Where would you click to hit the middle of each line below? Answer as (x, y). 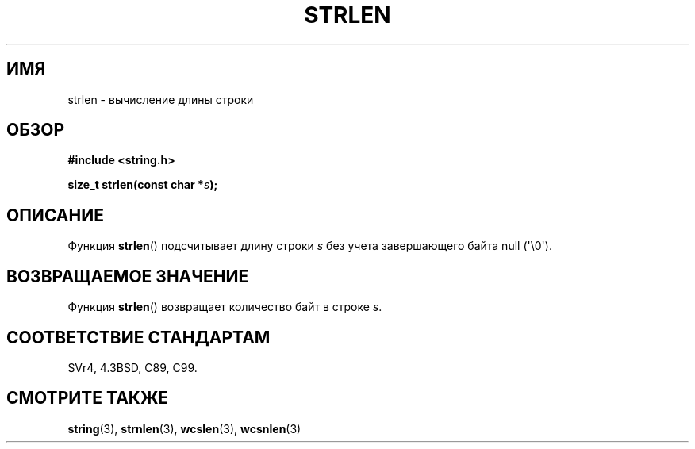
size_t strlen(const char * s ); (143, 185)
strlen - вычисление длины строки (161, 99)
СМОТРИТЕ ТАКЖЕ (88, 398)
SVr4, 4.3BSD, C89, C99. (132, 367)
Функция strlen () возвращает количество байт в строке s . (225, 307)
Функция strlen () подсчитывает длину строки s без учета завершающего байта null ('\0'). (310, 246)
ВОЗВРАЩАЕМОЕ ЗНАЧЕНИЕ (128, 276)
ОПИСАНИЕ (55, 215)
